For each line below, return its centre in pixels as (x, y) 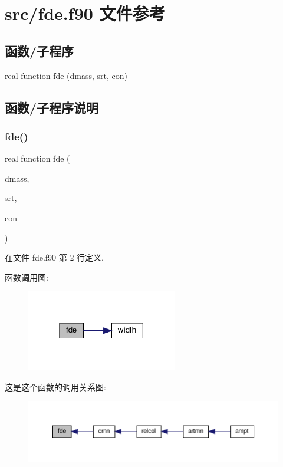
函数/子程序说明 (52, 107)
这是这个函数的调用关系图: (55, 387)
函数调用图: (27, 277)
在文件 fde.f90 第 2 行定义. (54, 257)
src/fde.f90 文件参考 (85, 13)
